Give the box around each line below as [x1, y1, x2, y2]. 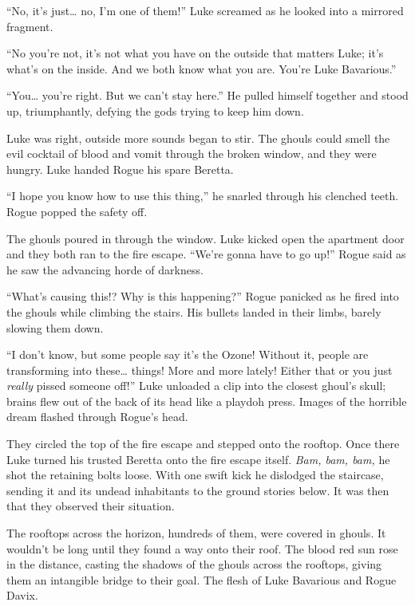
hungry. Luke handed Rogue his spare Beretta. [6, 160, 234, 177]
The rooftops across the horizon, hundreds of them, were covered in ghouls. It [6, 525, 386, 541]
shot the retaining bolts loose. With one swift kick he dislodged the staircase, [6, 466, 384, 483]
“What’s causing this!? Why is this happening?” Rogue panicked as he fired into [6, 288, 399, 305]
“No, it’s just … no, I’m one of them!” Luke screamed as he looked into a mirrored [6, 2, 404, 18]
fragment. [6, 18, 53, 34]
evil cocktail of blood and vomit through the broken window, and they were [6, 145, 377, 162]
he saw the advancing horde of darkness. [6, 261, 204, 277]
